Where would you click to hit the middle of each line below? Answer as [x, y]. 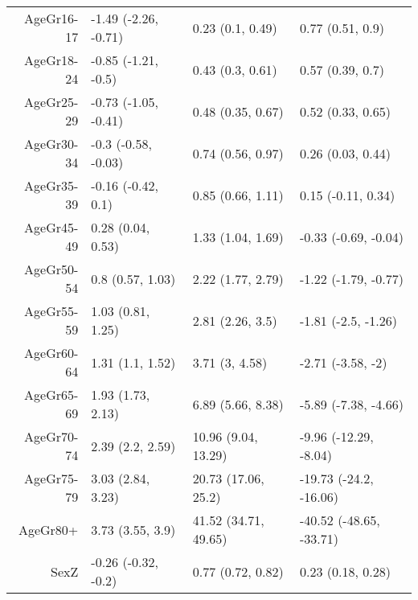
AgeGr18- [51, 60]
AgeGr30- [51, 144]
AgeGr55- [51, 311]
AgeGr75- [51, 478]
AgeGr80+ [48, 529]
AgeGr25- [51, 102]
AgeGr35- [51, 185]
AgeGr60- [51, 353]
